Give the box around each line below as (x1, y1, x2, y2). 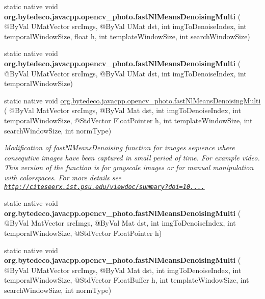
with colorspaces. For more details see (4, 172, 121, 182)
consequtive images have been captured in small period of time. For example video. (4, 152, 260, 162)
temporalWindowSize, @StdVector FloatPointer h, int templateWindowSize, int (4, 115, 253, 125)
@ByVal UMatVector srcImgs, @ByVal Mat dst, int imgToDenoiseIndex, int (4, 264, 242, 275)
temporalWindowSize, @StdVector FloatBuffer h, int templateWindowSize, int (4, 275, 249, 285)
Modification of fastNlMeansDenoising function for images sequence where (4, 142, 235, 153)
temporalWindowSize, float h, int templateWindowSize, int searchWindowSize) (4, 31, 250, 41)
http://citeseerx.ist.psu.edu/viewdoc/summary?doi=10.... (4, 183, 205, 191)
